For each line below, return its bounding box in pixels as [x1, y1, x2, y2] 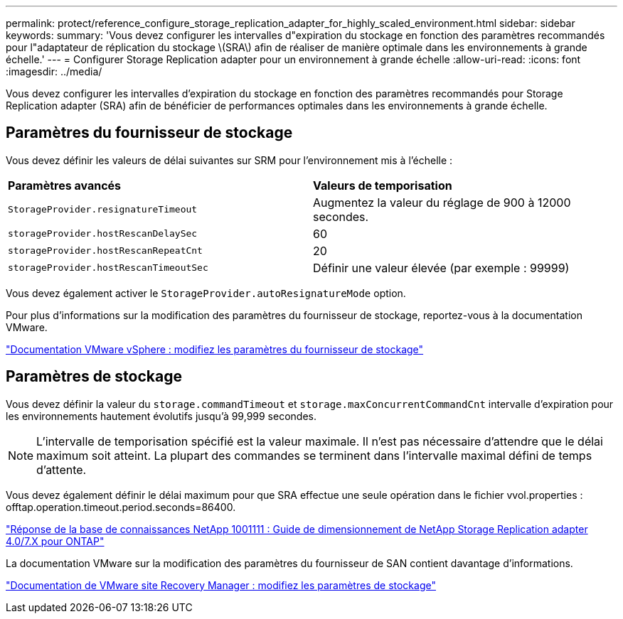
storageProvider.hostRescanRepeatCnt [8, 245, 203, 257]
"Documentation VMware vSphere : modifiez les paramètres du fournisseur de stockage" [6, 343, 424, 355]
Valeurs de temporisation [313, 178, 452, 193]
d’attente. [36, 462, 87, 477]
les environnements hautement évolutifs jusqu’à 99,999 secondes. [6, 409, 316, 422]
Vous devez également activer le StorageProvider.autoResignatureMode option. [6, 286, 406, 299]
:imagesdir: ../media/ [6, 65, 102, 77]
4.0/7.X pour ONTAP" [6, 534, 105, 547]
